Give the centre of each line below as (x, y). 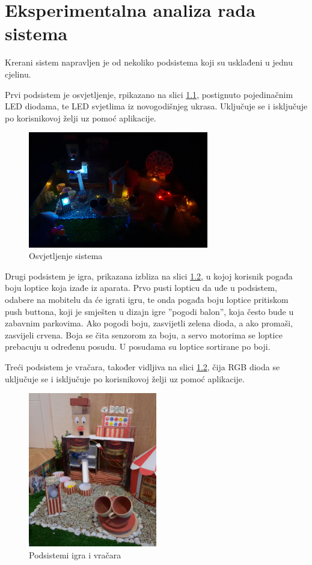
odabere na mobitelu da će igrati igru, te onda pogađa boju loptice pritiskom (147, 299)
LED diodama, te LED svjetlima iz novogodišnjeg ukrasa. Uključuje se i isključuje (156, 106)
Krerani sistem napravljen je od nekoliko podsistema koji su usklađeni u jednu (149, 62)
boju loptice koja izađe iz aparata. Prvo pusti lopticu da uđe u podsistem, (141, 288)
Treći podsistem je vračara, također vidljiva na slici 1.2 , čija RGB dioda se (142, 366)
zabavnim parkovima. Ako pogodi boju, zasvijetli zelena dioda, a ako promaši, (149, 323)
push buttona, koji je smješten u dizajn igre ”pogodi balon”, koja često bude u (149, 311)
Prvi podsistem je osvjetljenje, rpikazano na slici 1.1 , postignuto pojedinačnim (149, 94)
